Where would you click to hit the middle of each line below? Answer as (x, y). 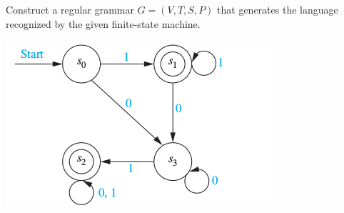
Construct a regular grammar (70, 9)
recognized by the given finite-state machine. (103, 23)
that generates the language (278, 9)
